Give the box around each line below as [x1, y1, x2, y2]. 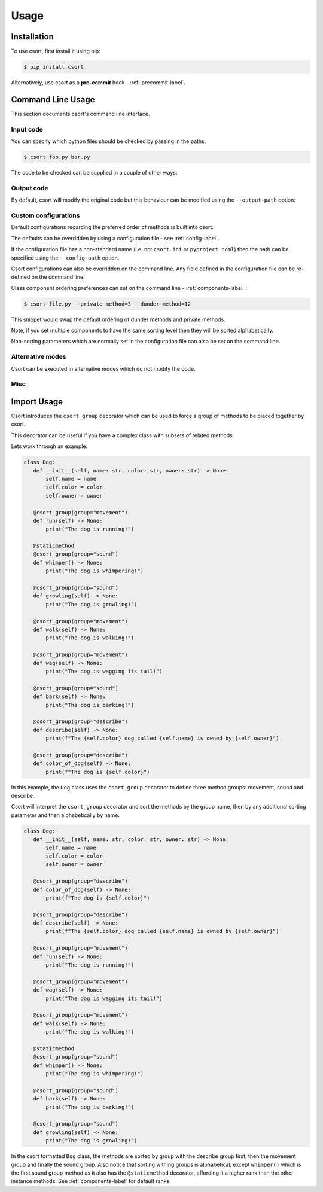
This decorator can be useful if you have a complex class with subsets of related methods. [11, 431, 234, 439]
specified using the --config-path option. [11, 254, 120, 261]
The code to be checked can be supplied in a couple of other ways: [11, 169, 178, 176]
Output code [11, 184, 48, 192]
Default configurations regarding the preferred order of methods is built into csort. [11, 224, 214, 231]
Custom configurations [11, 211, 80, 220]
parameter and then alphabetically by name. [11, 811, 120, 819]
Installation [11, 32, 54, 42]
